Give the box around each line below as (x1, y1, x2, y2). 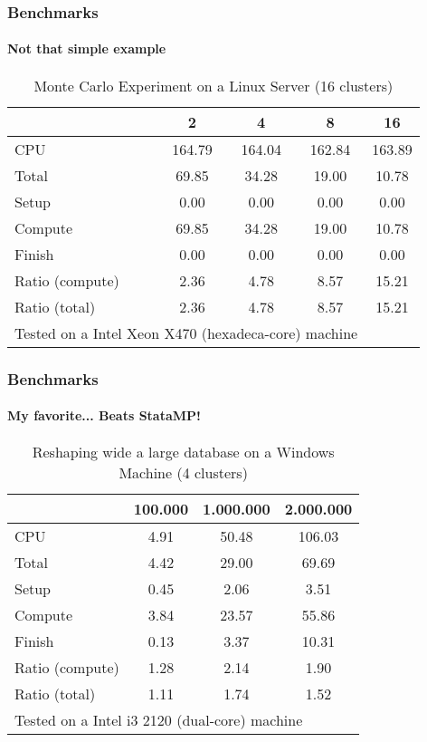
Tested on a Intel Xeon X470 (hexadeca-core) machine (14, 322, 358, 343)
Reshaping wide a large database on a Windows (32, 441, 335, 463)
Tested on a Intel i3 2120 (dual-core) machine (14, 709, 303, 731)
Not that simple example (7, 39, 166, 58)
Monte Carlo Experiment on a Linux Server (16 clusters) (33, 74, 394, 96)
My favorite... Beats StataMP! (7, 406, 201, 425)
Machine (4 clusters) (119, 462, 248, 484)
